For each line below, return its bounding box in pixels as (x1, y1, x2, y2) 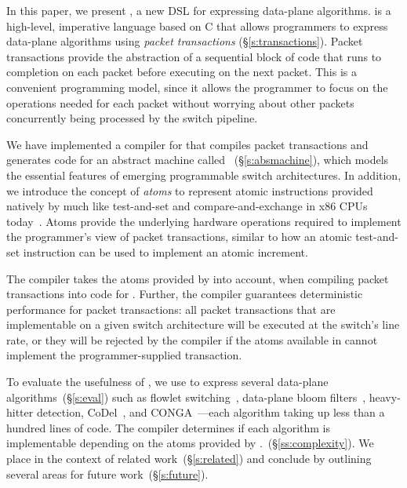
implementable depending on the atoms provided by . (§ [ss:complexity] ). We (6, 435, 374, 451)
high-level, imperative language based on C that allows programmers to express (6, 17, 388, 34)
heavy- (369, 388, 401, 405)
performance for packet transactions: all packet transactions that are (6, 300, 336, 317)
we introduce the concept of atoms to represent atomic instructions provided (6, 182, 373, 198)
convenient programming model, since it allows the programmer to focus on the (6, 78, 388, 95)
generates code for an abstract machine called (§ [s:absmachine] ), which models (6, 151, 389, 168)
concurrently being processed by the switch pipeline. (6, 110, 258, 126)
